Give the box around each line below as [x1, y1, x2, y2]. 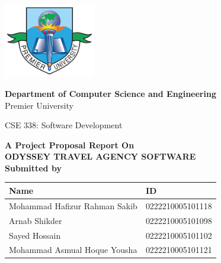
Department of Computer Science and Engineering [5, 87, 216, 99]
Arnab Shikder [9, 214, 62, 226]
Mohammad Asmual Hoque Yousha [9, 243, 137, 256]
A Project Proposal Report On [5, 138, 134, 151]
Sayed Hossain [9, 229, 61, 241]
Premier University [5, 99, 73, 111]
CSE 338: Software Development [5, 119, 123, 131]
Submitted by [5, 161, 62, 174]
